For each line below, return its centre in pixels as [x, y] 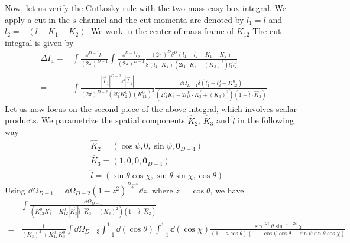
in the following [265, 120]
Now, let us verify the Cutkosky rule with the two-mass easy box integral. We [146, 8]
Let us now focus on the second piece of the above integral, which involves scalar [151, 108]
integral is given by [39, 42]
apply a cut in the [38, 19]
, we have [227, 190]
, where [160, 190]
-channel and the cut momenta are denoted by [160, 19]
